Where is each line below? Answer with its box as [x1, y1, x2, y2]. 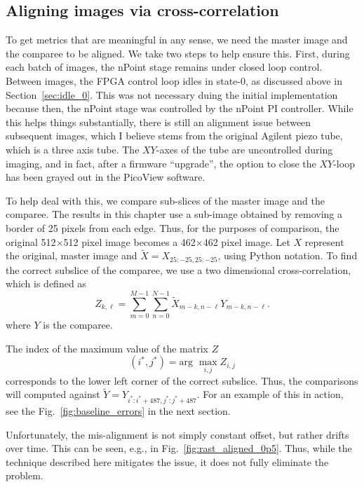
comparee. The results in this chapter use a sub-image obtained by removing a [6, 207, 343, 221]
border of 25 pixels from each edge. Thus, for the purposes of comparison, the [6, 220, 339, 235]
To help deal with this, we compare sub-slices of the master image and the [6, 193, 325, 207]
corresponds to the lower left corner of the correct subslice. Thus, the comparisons [6, 373, 358, 387]
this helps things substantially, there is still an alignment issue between [6, 114, 311, 129]
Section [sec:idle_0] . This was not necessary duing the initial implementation [6, 87, 338, 102]
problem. [6, 468, 43, 483]
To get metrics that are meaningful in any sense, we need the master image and [6, 32, 348, 47]
